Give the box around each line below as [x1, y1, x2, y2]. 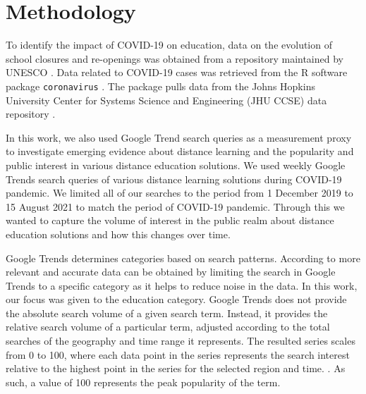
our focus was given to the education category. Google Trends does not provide [6, 292, 347, 307]
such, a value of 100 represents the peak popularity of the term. [6, 374, 281, 389]
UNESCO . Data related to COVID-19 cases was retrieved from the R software [6, 65, 348, 80]
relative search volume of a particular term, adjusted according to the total [6, 319, 330, 334]
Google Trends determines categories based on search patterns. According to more [6, 250, 360, 265]
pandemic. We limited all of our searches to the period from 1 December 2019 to [6, 185, 353, 200]
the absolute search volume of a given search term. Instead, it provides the [6, 305, 328, 320]
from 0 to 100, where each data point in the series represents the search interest [6, 347, 350, 362]
